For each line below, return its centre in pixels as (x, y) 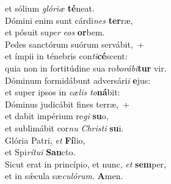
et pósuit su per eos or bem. (55, 32)
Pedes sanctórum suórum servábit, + (75, 44)
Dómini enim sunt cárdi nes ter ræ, (69, 20)
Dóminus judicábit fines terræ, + (67, 104)
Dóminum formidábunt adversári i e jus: (78, 80)
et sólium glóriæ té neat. (50, 8)
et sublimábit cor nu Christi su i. (64, 127)
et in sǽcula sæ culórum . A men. (64, 176)
